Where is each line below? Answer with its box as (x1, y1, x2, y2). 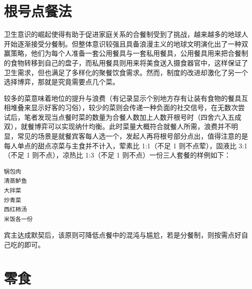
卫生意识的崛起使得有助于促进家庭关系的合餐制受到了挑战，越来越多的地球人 (4, 29, 248, 39)
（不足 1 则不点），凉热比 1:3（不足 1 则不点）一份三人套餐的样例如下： (4, 150, 231, 160)
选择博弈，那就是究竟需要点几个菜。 (4, 77, 119, 87)
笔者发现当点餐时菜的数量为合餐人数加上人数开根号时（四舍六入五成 (24, 112, 241, 122)
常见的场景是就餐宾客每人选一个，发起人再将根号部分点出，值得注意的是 (17, 131, 248, 141)
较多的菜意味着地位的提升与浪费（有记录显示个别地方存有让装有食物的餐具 (4, 93, 241, 103)
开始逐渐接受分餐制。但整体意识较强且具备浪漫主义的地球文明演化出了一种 (4, 38, 241, 48)
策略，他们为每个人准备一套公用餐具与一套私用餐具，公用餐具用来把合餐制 (10, 48, 248, 58)
